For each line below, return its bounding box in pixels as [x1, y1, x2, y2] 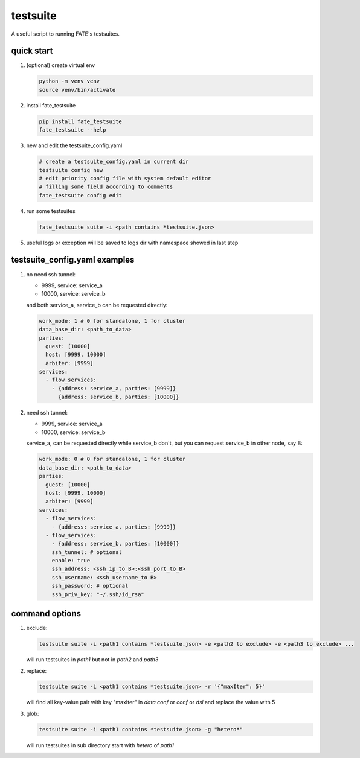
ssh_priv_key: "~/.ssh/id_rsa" [51, 591, 144, 597]
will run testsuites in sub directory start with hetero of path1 [26, 741, 175, 748]
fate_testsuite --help [39, 127, 106, 133]
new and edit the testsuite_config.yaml [26, 142, 123, 149]
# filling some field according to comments [39, 183, 173, 190]
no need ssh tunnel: [26, 270, 76, 278]
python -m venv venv [39, 78, 100, 84]
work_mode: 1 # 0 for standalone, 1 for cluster [39, 317, 186, 324]
